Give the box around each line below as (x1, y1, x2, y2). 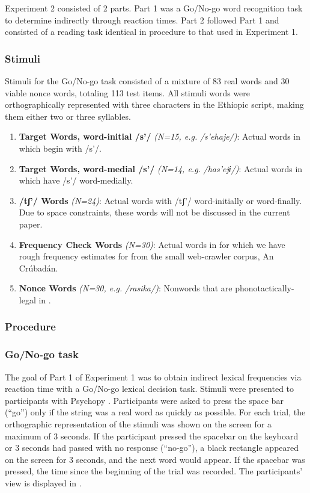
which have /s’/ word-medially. (19, 174, 133, 187)
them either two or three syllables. (5, 110, 131, 122)
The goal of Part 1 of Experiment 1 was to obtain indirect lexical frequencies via (5, 370, 302, 383)
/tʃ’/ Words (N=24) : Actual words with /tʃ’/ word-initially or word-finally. (19, 194, 302, 206)
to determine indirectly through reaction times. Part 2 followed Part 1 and (5, 13, 279, 26)
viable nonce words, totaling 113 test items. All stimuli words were (5, 86, 251, 99)
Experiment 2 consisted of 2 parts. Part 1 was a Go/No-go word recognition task (5, 2, 303, 14)
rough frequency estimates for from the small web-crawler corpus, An (19, 250, 274, 262)
